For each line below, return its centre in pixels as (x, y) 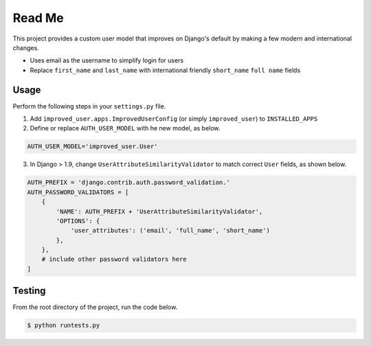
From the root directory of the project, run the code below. (95, 307)
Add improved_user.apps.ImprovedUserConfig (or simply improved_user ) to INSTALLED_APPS (174, 119)
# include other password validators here (114, 259)
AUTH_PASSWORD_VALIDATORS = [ (78, 192)
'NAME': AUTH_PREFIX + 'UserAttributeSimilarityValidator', (159, 211)
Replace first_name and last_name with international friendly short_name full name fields (165, 70)
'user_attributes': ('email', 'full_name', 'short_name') (170, 231)
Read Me (38, 18)
